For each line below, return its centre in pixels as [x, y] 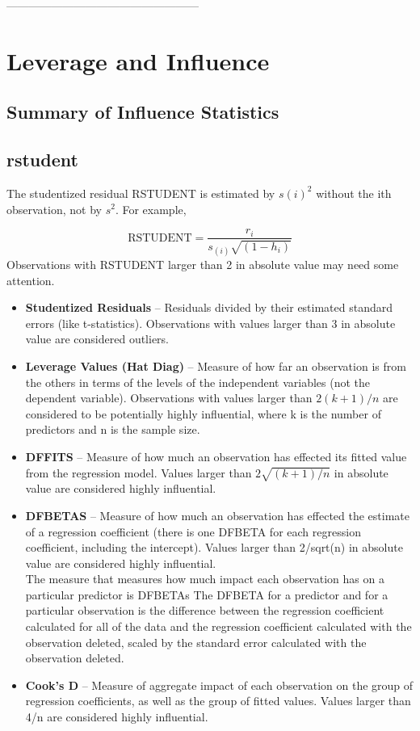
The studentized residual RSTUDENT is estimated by [141, 193]
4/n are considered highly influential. [117, 717]
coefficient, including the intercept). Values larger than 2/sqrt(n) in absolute [214, 547]
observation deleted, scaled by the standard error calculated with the [196, 642]
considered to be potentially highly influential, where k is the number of [203, 413]
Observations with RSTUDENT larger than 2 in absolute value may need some [203, 265]
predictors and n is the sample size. [113, 429]
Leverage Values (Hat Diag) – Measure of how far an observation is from [216, 365]
